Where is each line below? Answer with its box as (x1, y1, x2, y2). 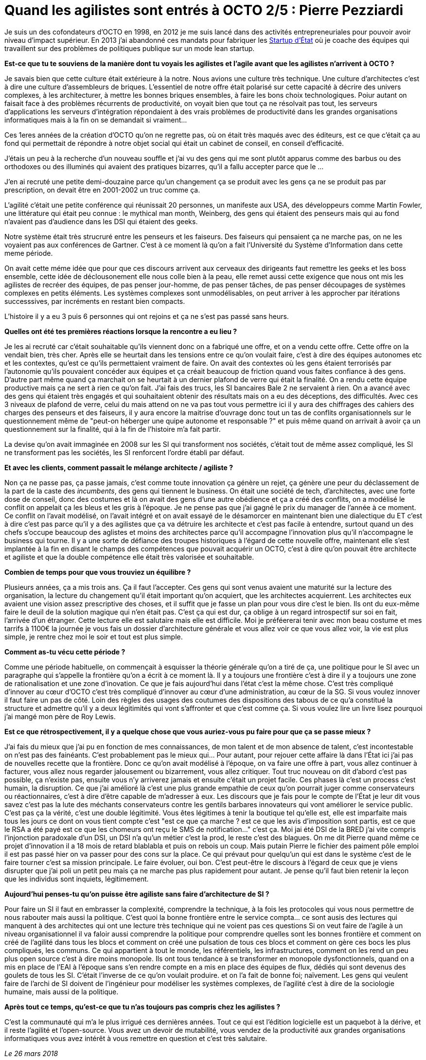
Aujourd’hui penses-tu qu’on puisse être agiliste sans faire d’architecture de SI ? (4, 889, 269, 898)
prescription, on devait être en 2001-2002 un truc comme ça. (4, 185, 200, 194)
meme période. (4, 248, 53, 257)
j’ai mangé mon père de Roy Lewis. (4, 712, 116, 721)
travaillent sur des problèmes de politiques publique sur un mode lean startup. (4, 44, 255, 53)
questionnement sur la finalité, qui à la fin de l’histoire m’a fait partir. (4, 424, 221, 433)
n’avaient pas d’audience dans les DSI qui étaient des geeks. (4, 217, 198, 226)
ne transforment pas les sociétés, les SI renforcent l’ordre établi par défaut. (4, 448, 245, 457)
